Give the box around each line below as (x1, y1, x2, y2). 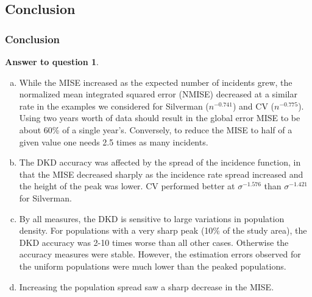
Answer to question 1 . (5, 55, 99, 68)
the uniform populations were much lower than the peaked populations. (19, 259, 286, 272)
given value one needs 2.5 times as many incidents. (19, 135, 208, 148)
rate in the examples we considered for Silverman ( (19, 99, 209, 112)
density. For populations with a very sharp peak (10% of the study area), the (19, 224, 307, 237)
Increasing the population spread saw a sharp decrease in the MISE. (19, 280, 274, 293)
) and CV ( (232, 99, 275, 112)
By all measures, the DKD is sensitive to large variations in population (19, 212, 285, 225)
